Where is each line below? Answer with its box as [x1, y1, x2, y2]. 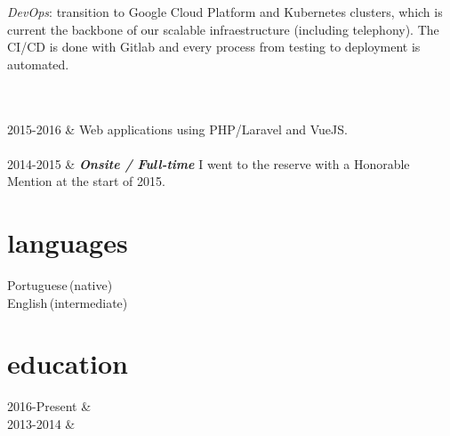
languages [7, 224, 128, 261]
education [7, 345, 128, 382]
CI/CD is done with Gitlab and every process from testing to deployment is [7, 37, 421, 56]
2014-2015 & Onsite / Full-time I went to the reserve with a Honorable [7, 154, 410, 173]
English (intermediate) [7, 293, 128, 311]
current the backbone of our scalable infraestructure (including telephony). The [7, 20, 439, 38]
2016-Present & [7, 397, 92, 416]
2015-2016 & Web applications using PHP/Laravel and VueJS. [7, 119, 348, 138]
